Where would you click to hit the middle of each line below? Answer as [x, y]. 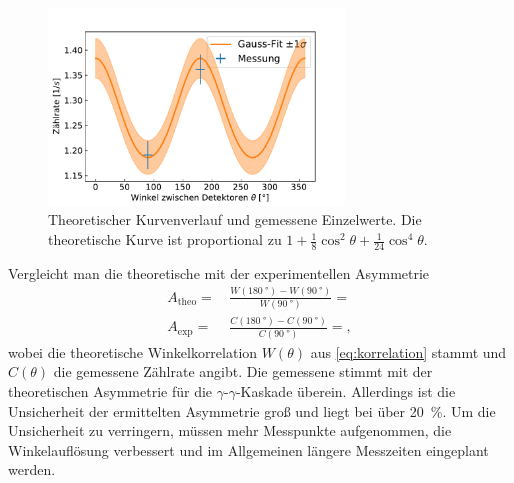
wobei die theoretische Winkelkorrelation [133, 351]
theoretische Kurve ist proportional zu [165, 239]
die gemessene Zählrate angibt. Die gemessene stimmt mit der [243, 371]
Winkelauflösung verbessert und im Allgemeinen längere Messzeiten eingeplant [248, 449]
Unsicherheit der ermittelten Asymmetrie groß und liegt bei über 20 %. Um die [252, 410]
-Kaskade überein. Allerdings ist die [345, 390]
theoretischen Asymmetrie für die [110, 390]
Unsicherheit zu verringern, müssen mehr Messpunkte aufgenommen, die [230, 430]
